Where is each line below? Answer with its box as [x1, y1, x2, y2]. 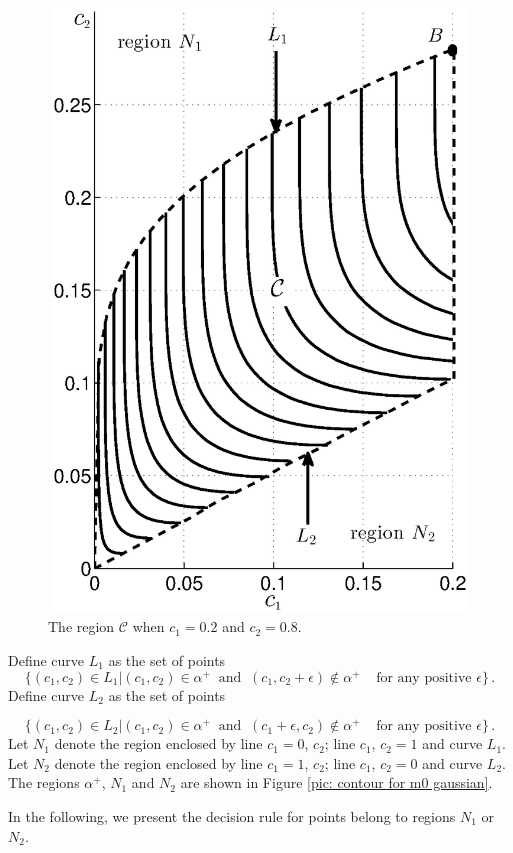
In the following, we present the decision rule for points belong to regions [8, 806, 456, 827]
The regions [8, 772, 80, 793]
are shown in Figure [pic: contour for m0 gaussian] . [180, 772, 493, 793]
